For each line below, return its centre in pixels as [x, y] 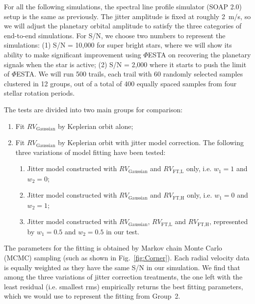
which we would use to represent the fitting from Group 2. [92, 296]
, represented [229, 221]
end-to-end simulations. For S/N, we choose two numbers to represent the [115, 35]
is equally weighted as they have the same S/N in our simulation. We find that [122, 267]
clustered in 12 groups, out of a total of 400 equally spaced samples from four [120, 83]
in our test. [123, 231]
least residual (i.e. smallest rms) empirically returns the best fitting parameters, [124, 286]
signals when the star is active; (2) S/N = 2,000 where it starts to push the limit [125, 64]
